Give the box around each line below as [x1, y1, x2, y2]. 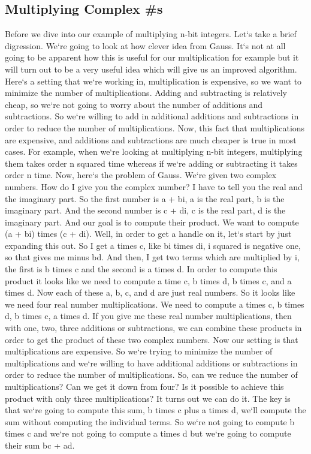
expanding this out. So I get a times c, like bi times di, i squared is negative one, [5, 239, 301, 251]
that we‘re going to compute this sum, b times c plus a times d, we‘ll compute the [5, 404, 306, 416]
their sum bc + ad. [5, 438, 75, 451]
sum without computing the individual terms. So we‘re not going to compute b [5, 415, 295, 428]
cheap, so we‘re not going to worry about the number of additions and [5, 98, 263, 110]
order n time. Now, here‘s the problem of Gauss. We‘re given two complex [5, 169, 277, 181]
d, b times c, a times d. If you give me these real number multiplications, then [5, 309, 292, 322]
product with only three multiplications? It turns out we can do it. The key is [5, 392, 291, 404]
